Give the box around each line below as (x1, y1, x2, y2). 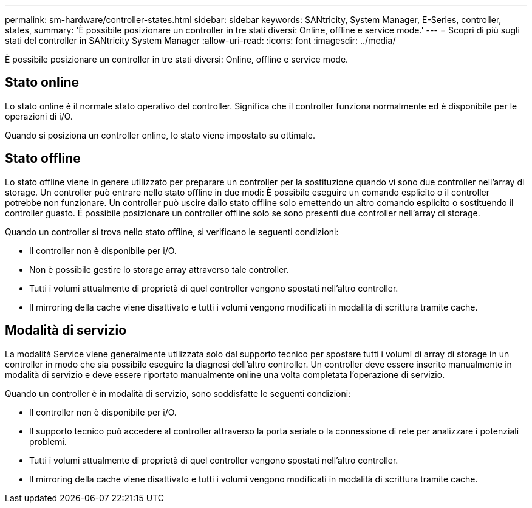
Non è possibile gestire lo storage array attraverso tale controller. (29, 264, 289, 275)
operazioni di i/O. (5, 111, 73, 122)
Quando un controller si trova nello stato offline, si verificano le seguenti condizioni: (5, 226, 339, 237)
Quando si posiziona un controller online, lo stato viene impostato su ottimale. (5, 129, 315, 140)
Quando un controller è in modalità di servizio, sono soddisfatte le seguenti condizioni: (5, 388, 351, 399)
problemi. (29, 436, 67, 447)
